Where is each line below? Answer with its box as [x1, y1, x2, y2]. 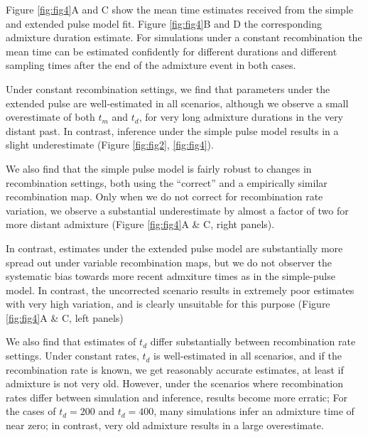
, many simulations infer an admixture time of [153, 404, 355, 419]
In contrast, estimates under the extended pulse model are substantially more [6, 240, 343, 255]
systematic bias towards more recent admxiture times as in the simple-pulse [6, 269, 335, 284]
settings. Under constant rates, [6, 348, 139, 363]
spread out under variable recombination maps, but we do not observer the [6, 254, 332, 269]
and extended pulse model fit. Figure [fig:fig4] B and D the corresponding [6, 16, 323, 31]
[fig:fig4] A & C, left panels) [6, 310, 124, 325]
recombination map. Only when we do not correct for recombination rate [6, 189, 323, 204]
